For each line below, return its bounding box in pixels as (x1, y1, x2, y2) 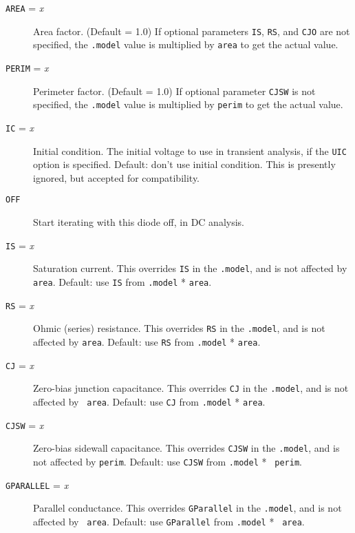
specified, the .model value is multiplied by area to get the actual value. (33, 37, 338, 52)
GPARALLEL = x (6, 477, 69, 492)
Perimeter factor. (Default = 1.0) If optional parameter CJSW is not (33, 83, 316, 98)
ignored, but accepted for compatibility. (33, 170, 200, 185)
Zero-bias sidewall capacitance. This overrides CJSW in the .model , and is (33, 441, 340, 455)
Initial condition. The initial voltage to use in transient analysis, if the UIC (33, 143, 347, 158)
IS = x (6, 238, 34, 252)
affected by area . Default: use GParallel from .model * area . (33, 514, 305, 528)
